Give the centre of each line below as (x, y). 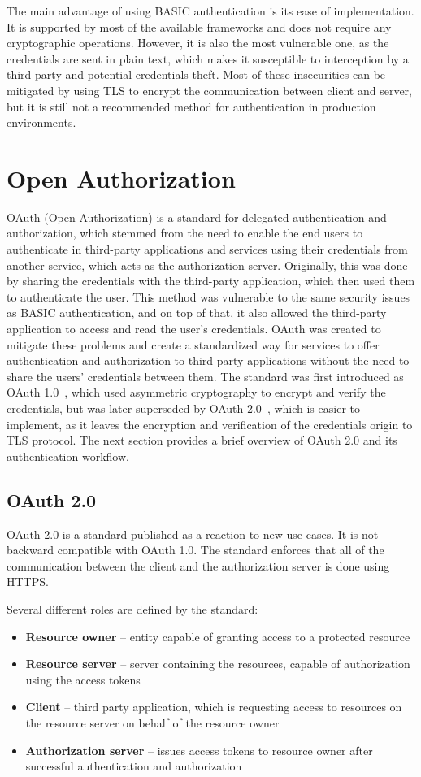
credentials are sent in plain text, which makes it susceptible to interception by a (208, 58)
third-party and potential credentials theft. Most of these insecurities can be (196, 74)
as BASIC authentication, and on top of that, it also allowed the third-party (197, 313)
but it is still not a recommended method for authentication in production (191, 106)
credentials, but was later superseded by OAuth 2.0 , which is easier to (183, 408)
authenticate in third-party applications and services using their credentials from (207, 249)
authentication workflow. (68, 456)
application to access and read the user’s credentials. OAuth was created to (194, 329)
